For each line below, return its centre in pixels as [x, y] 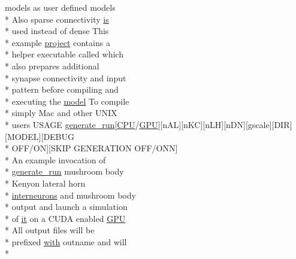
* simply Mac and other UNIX [61, 113]
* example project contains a [58, 42]
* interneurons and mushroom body [70, 195]
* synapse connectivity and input [66, 77]
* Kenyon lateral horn [45, 183]
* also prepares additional [52, 65]
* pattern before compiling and [62, 89]
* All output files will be [50, 230]
